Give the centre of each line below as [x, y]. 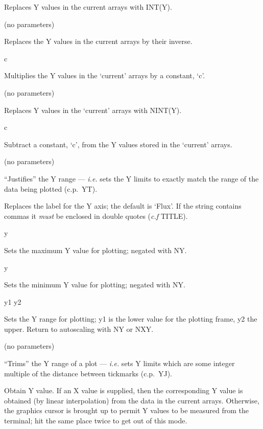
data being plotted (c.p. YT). [51, 188]
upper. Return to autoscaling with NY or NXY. [79, 329]
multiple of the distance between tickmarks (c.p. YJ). [88, 373]
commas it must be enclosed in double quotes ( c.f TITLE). [96, 216]
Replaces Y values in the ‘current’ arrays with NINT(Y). [93, 110]
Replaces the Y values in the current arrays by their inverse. [98, 41]
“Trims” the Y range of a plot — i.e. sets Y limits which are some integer [119, 363]
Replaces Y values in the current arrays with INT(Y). [88, 7]
